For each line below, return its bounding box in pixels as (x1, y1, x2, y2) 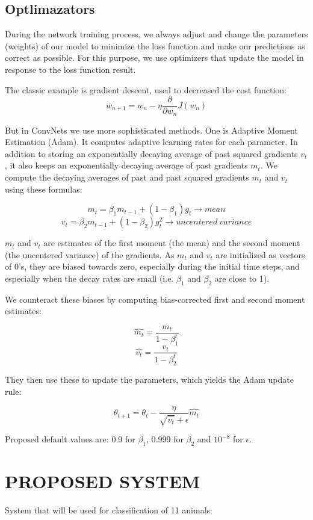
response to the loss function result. (5, 63, 136, 75)
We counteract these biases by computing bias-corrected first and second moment (5, 292, 305, 305)
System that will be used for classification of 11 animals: (5, 503, 212, 516)
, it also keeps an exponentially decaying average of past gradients (5, 159, 248, 172)
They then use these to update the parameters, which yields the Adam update (5, 373, 294, 386)
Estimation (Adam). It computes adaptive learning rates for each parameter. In (5, 135, 298, 148)
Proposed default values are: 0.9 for (5, 433, 135, 445)
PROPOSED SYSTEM (5, 469, 200, 494)
